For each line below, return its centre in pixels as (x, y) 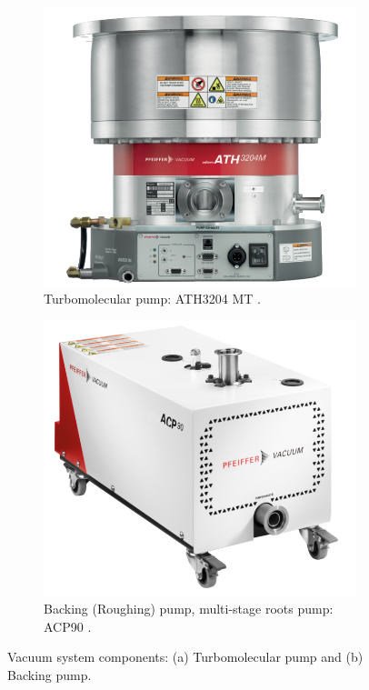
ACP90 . (68, 626)
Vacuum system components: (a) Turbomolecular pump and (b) (185, 657)
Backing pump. (50, 675)
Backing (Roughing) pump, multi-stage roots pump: (189, 609)
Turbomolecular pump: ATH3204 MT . (152, 299)
